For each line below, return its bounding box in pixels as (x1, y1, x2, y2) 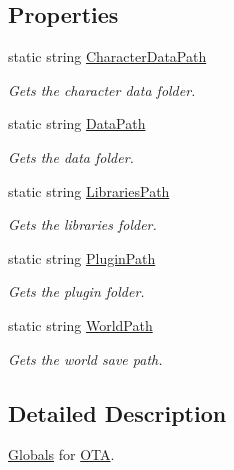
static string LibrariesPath (8, 180, 170, 201)
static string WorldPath (8, 314, 153, 335)
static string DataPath (8, 113, 146, 134)
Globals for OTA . (8, 444, 115, 465)
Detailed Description (8, 397, 227, 428)
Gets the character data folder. (8, 79, 196, 100)
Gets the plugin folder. (8, 281, 145, 302)
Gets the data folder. (8, 146, 134, 167)
